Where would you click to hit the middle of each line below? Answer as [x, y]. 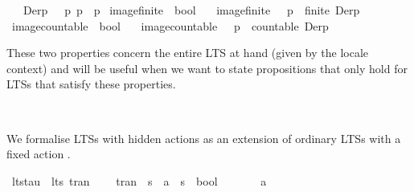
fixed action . [39, 154]
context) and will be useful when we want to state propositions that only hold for [207, 68]
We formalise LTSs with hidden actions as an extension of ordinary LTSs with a [204, 138]
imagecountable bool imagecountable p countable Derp [170, 25]
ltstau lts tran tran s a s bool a [139, 180]
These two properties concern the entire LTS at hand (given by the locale [188, 53]
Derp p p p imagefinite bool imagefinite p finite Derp [191, 10]
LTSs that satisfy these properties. [91, 84]
